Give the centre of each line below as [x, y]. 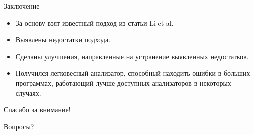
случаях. [28, 93]
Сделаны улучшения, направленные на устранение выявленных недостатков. [132, 56]
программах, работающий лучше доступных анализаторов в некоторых [123, 83]
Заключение [22, 6]
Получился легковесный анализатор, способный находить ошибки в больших [133, 73]
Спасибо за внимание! [37, 110]
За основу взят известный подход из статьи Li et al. [95, 23]
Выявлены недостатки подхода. [63, 40]
